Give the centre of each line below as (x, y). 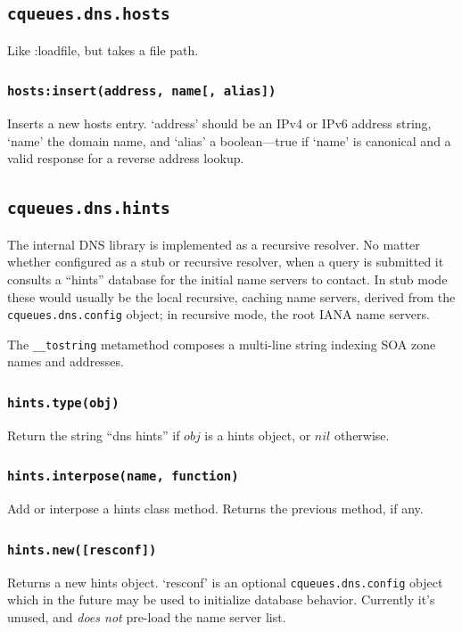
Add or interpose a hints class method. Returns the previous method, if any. (215, 509)
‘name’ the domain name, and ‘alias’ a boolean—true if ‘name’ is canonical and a (229, 140)
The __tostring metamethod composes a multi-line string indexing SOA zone (222, 344)
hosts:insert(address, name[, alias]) (142, 91)
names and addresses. (66, 361)
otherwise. (362, 435)
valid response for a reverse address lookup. (126, 158)
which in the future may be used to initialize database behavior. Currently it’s (221, 599)
